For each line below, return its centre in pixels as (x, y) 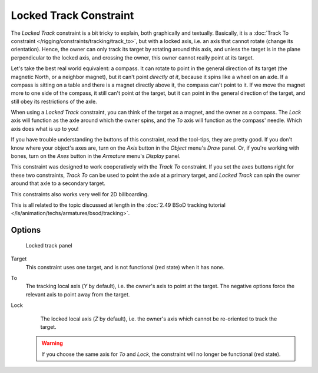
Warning (52, 343)
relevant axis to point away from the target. (78, 294)
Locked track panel (49, 245)
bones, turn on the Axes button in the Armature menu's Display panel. (96, 156)
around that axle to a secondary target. (58, 183)
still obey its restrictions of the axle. (54, 101)
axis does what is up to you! (45, 128)
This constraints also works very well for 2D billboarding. (80, 194)
